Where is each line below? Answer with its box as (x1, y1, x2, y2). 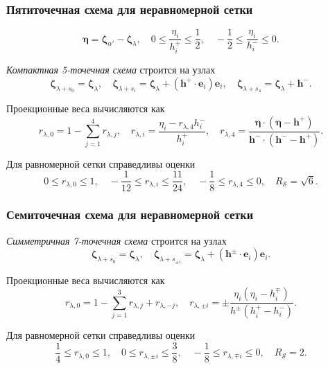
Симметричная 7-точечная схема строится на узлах (6, 233, 227, 247)
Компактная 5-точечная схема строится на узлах (6, 62, 216, 77)
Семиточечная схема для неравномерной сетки (6, 206, 254, 223)
